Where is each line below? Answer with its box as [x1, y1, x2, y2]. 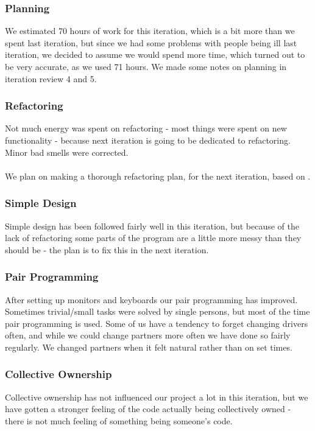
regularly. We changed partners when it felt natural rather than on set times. [5, 340, 292, 353]
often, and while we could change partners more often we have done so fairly [5, 329, 291, 342]
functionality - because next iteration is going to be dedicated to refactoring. [5, 134, 291, 146]
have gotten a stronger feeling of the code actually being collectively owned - [5, 402, 291, 415]
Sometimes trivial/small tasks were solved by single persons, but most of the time [5, 305, 310, 318]
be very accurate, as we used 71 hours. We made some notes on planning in [5, 60, 287, 72]
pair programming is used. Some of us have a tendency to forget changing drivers [5, 317, 308, 329]
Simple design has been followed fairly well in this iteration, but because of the [5, 219, 300, 232]
